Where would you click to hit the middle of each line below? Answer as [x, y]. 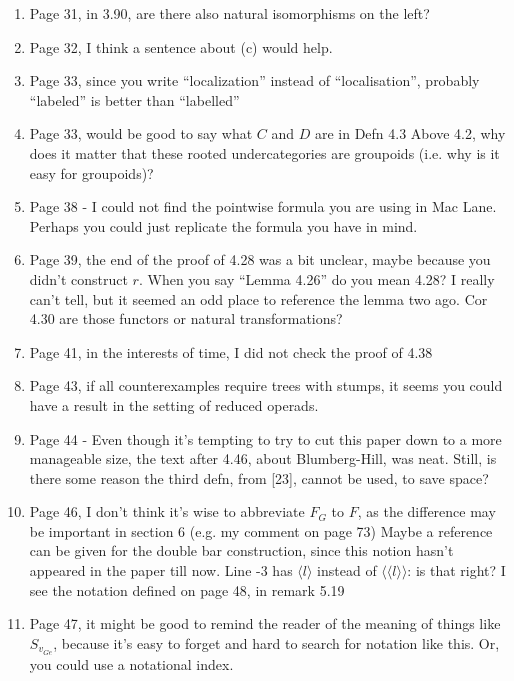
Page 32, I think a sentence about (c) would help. [181, 46]
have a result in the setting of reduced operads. [174, 404]
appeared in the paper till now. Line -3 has [161, 570]
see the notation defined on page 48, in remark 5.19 [187, 589]
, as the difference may [426, 511]
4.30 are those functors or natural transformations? [186, 318]
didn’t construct [78, 278]
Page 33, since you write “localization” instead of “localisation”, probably [254, 80]
